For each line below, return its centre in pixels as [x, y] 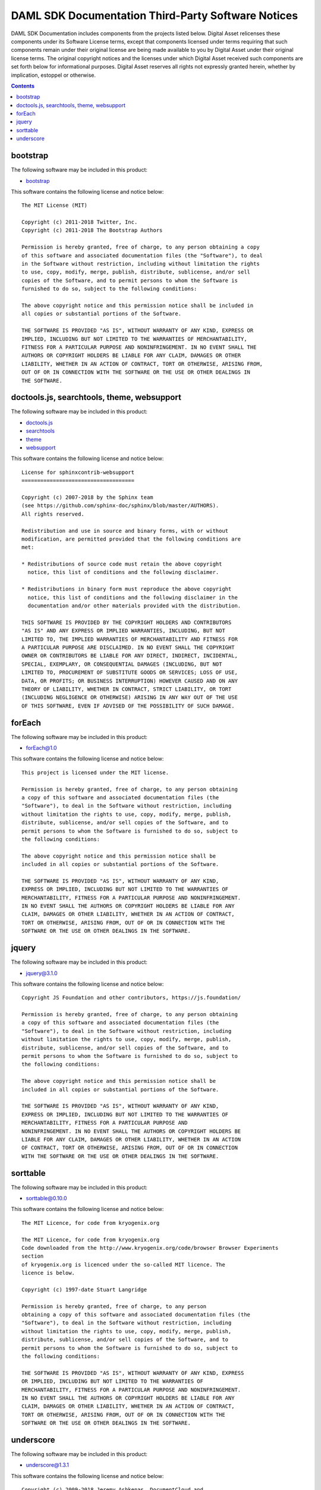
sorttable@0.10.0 [46, 1198]
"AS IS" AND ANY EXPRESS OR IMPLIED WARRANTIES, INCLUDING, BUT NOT [123, 631]
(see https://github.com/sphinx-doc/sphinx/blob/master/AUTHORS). [120, 506]
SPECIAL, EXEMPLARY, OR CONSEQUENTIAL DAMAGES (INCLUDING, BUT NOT [122, 664]
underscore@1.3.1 [48, 1465]
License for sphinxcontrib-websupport [78, 472]
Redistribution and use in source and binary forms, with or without [125, 531]
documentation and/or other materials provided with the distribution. [134, 606]
